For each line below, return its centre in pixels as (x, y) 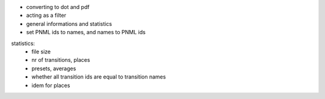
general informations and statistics (69, 23)
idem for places (51, 85)
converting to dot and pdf (58, 7)
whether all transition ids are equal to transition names (99, 77)
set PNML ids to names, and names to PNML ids (86, 32)
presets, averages (54, 68)
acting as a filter (46, 16)
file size (41, 52)
